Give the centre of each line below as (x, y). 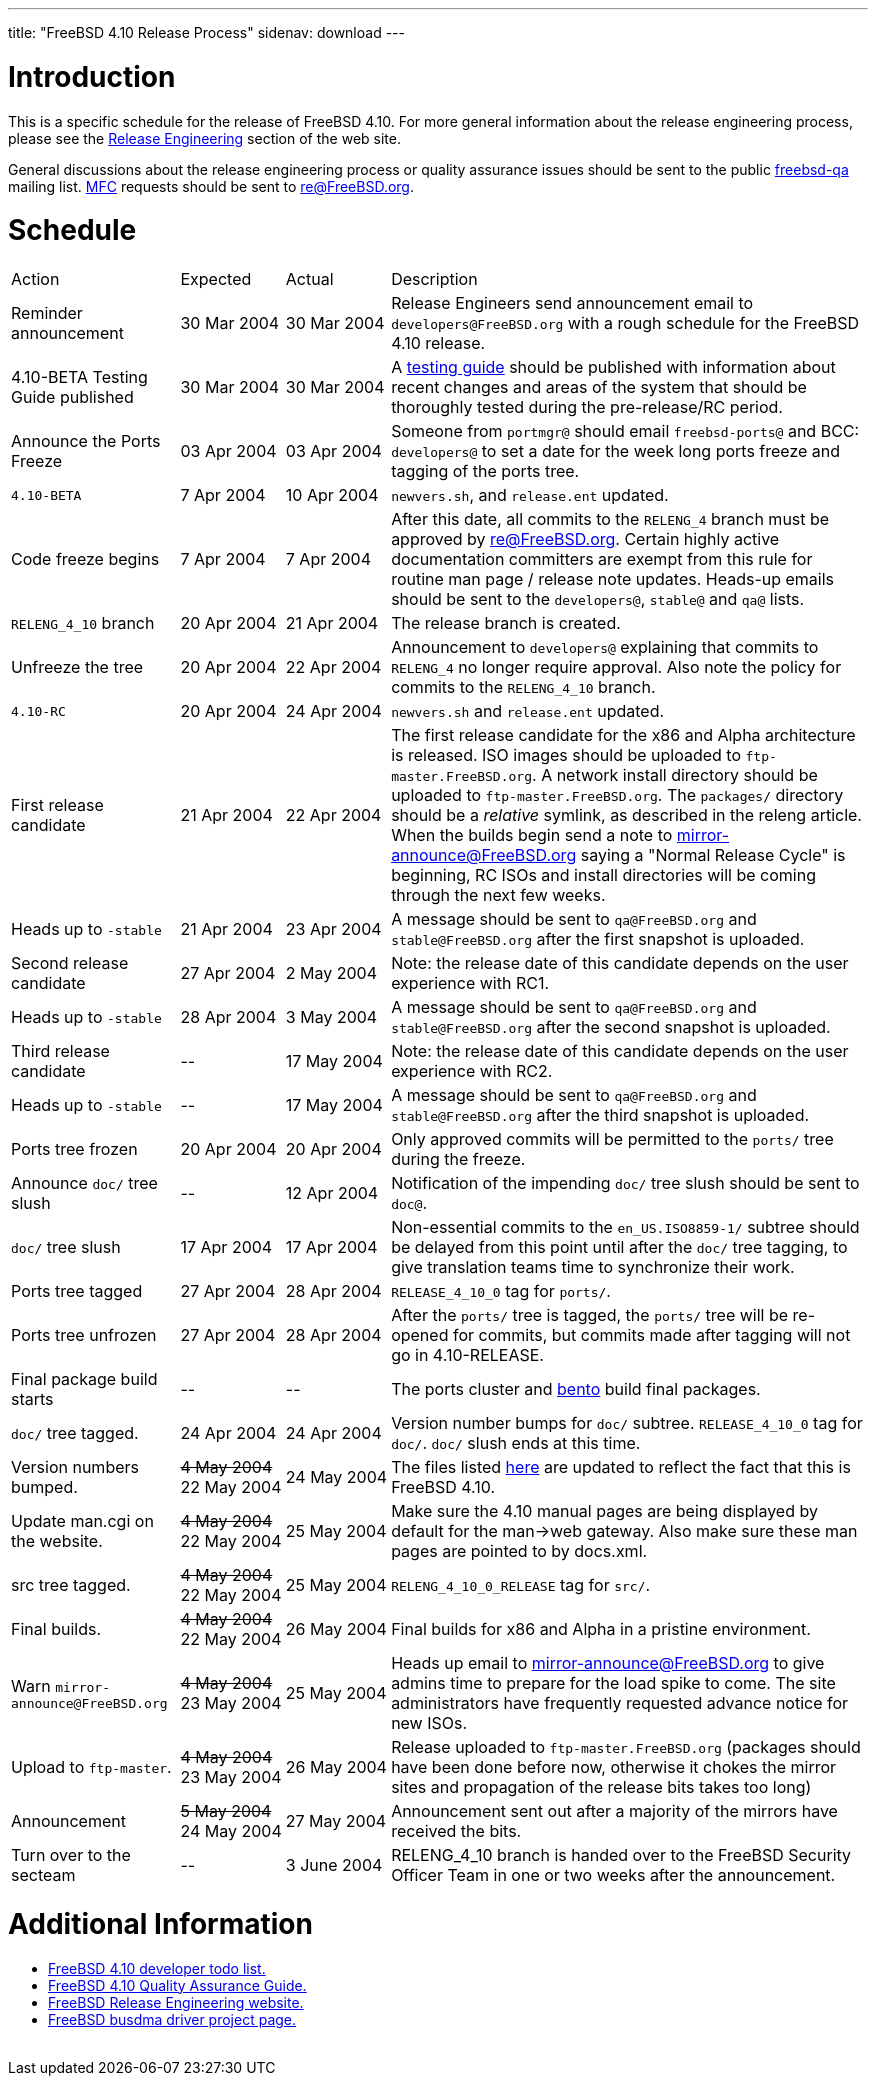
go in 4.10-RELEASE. (467, 1355)
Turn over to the (71, 1855)
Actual (309, 279)
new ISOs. (429, 1723)
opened (420, 1335)
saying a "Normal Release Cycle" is (713, 855)
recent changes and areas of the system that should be (599, 387)
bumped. (44, 1487)
